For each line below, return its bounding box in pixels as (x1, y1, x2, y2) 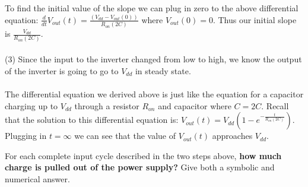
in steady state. (135, 64, 191, 77)
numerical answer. (5, 172, 70, 185)
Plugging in (5, 129, 47, 142)
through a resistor (74, 99, 139, 112)
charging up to (5, 99, 58, 112)
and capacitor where (158, 99, 231, 112)
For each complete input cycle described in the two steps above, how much (5, 149, 282, 161)
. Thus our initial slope (212, 13, 297, 26)
